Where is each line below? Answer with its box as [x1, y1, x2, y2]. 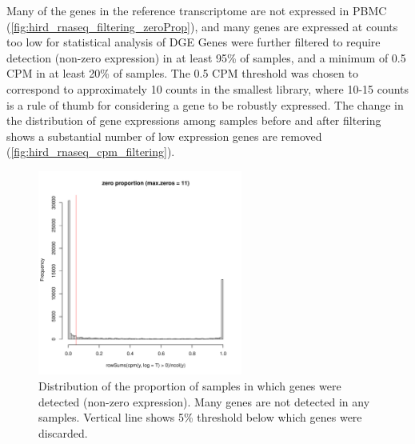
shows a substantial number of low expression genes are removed [6, 127, 322, 144]
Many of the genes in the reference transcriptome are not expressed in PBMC [6, 2, 387, 18]
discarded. [38, 424, 88, 441]
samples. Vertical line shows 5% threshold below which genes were [38, 409, 362, 426]
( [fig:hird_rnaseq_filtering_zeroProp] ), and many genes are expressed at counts [6, 18, 398, 34]
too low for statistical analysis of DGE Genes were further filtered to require [6, 34, 381, 50]
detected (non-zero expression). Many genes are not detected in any [38, 393, 370, 410]
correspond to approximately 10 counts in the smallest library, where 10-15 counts [6, 80, 409, 97]
